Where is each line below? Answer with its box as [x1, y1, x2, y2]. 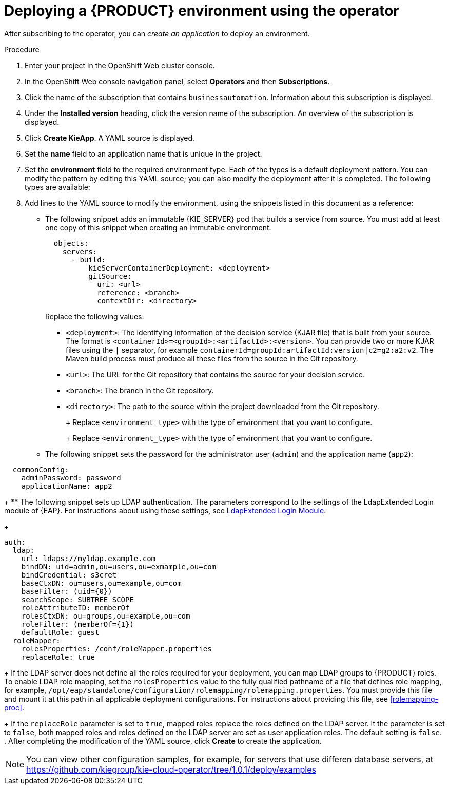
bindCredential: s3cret [21, 570, 117, 579]
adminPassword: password [21, 473, 121, 482]
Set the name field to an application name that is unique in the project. [25, 149, 262, 158]
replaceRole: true [21, 652, 95, 661]
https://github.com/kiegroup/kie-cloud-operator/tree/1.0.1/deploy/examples [26, 764, 316, 775]
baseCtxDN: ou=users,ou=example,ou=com [21, 579, 182, 587]
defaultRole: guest [21, 628, 100, 637]
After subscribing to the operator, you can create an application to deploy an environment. [4, 29, 310, 38]
